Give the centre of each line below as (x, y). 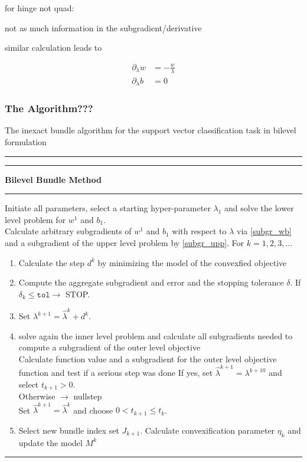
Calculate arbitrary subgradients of (68, 231)
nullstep (88, 396)
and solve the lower (259, 208)
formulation (26, 141)
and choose (93, 410)
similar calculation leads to (53, 47)
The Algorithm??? (49, 108)
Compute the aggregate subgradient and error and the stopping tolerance (151, 282)
